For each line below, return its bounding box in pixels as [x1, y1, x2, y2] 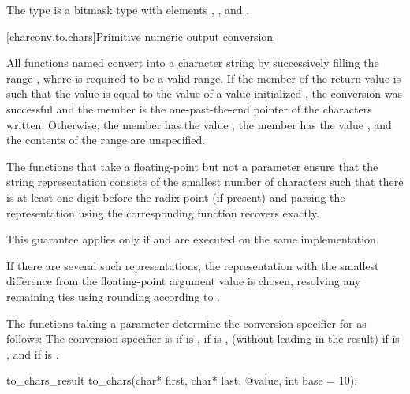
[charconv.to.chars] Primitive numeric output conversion [6, 28, 274, 44]
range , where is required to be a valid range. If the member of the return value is [6, 69, 401, 86]
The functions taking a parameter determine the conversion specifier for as [6, 314, 367, 331]
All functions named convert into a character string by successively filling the [6, 54, 379, 71]
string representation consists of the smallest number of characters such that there [6, 173, 404, 190]
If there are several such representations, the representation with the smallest [6, 257, 379, 273]
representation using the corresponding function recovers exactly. [6, 204, 319, 221]
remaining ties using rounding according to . [6, 288, 220, 304]
